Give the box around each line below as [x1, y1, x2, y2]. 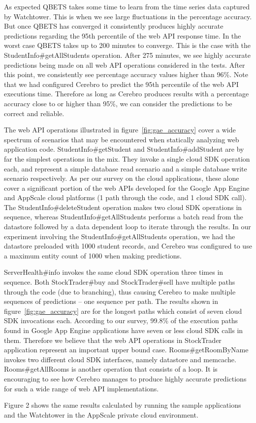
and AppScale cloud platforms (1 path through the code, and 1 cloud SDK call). [4, 192, 247, 203]
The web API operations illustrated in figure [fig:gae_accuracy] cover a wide [4, 125, 236, 135]
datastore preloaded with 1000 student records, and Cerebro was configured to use [4, 241, 252, 251]
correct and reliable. [4, 108, 64, 118]
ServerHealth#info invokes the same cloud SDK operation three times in [4, 267, 224, 277]
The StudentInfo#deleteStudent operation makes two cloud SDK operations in [4, 202, 242, 212]
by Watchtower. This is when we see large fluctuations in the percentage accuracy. [4, 11, 252, 21]
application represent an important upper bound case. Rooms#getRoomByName [4, 344, 249, 355]
